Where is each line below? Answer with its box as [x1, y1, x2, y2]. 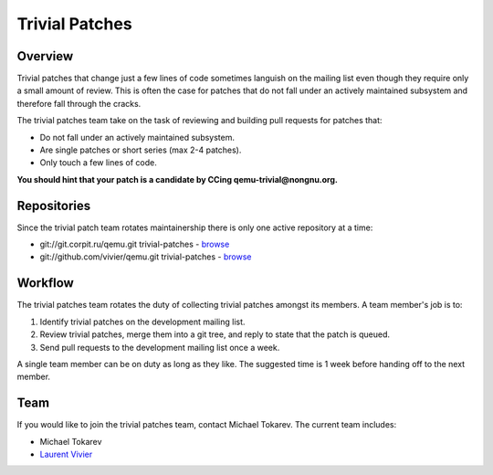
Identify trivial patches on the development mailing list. [39, 316, 246, 327]
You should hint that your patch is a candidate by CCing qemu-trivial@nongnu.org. [16, 174, 338, 185]
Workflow [16, 275, 75, 291]
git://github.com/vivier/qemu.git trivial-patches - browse [39, 251, 252, 262]
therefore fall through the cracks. [16, 98, 142, 109]
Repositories [16, 197, 91, 214]
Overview [16, 48, 74, 64]
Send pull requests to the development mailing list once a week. [39, 342, 280, 353]
